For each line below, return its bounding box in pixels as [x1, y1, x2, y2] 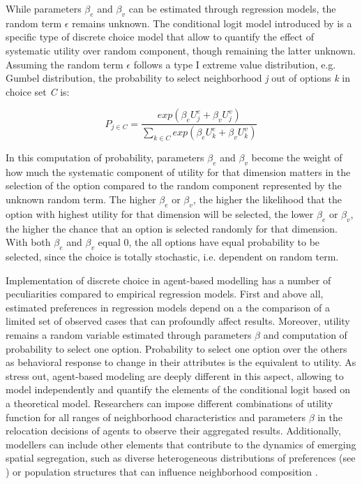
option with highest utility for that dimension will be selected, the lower [6, 206, 314, 221]
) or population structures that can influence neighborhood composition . [6, 464, 318, 478]
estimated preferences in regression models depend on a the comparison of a [6, 300, 330, 314]
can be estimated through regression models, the [128, 1, 336, 15]
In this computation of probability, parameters [6, 150, 204, 165]
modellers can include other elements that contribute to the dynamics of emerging [6, 437, 356, 451]
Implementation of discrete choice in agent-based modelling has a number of [6, 272, 331, 287]
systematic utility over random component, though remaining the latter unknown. [6, 43, 356, 57]
